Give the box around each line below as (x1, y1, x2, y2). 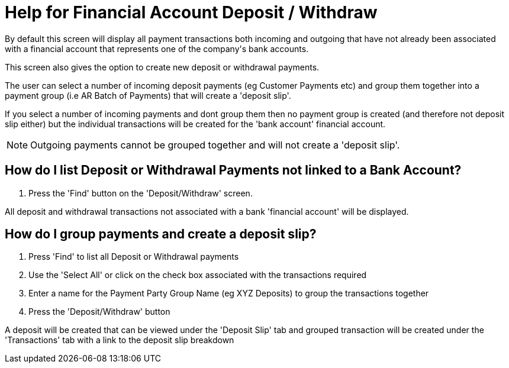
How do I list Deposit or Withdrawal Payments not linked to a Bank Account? (5, 163, 462, 178)
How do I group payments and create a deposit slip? (5, 227, 317, 242)
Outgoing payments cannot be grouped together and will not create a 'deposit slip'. (30, 138, 400, 151)
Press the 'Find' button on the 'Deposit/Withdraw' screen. (28, 188, 253, 198)
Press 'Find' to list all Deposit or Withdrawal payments (28, 251, 239, 262)
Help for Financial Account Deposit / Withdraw (5, 2, 378, 22)
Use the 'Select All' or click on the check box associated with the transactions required (28, 270, 367, 280)
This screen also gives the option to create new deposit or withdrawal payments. (5, 62, 320, 72)
